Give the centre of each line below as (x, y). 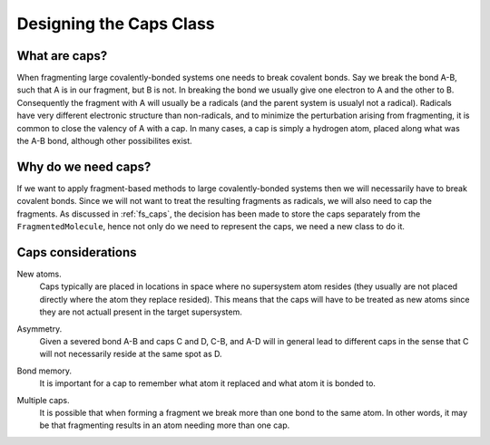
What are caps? (62, 56)
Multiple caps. (43, 400)
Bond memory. (44, 371)
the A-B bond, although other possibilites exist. (104, 141)
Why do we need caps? (84, 166)
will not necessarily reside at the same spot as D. (131, 354)
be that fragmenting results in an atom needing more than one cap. (165, 425)
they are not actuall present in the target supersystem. (141, 312)
